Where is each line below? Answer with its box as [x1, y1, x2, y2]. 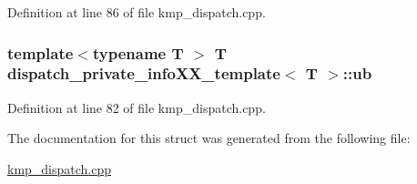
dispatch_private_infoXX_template [7, 62, 280, 85]
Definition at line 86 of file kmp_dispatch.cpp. [7, 3, 266, 21]
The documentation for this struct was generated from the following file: [7, 128, 411, 148]
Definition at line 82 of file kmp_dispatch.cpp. [7, 97, 266, 117]
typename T [92, 41, 184, 64]
